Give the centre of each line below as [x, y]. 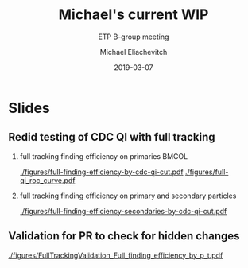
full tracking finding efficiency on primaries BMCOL [104, 156]
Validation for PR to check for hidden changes [124, 236]
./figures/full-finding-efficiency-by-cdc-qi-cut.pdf [102, 172]
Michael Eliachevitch [134, 52]
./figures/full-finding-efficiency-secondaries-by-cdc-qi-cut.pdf [123, 211]
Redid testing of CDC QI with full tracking [112, 137]
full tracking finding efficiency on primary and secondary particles [128, 196]
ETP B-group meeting [134, 37]
